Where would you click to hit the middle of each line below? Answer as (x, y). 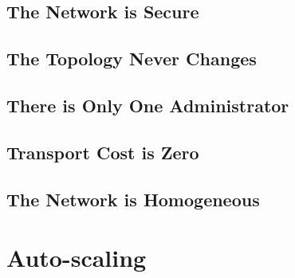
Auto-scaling (77, 258)
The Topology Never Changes (132, 59)
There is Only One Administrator (148, 105)
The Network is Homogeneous (133, 199)
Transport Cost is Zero (103, 152)
